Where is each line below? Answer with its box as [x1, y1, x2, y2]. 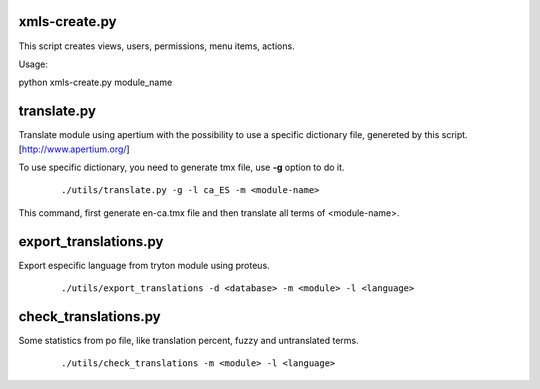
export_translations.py [18, 233, 164, 250]
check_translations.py [18, 308, 161, 325]
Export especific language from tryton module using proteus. [18, 259, 270, 271]
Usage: [18, 58, 49, 70]
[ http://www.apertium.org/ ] [18, 143, 130, 155]
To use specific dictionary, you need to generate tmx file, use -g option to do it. [18, 161, 345, 173]
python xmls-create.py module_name [18, 76, 173, 89]
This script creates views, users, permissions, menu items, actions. [18, 40, 295, 52]
